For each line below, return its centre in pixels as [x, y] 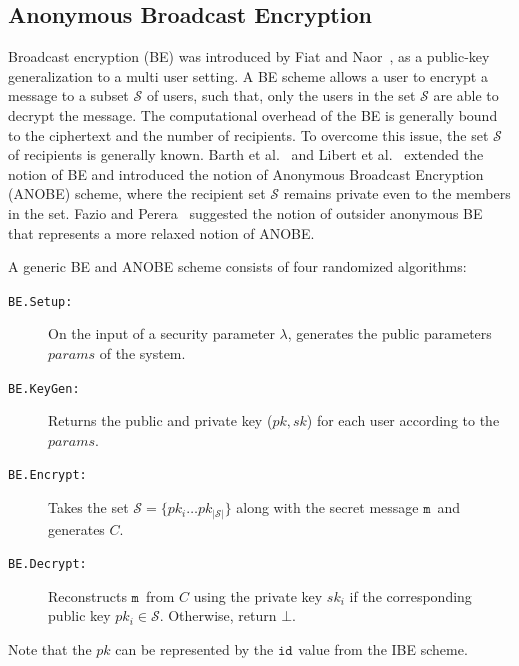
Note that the [50, 649]
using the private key [258, 595]
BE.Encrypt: [47, 475]
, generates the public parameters [389, 333]
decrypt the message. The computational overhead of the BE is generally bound [253, 114]
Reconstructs [87, 595]
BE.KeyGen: [44, 388]
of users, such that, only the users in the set [281, 95]
